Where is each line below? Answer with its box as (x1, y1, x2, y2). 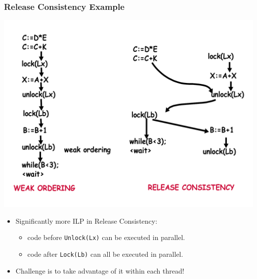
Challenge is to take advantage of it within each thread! (15, 265, 184, 276)
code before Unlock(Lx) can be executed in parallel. (27, 232, 185, 242)
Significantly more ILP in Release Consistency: (15, 215, 158, 226)
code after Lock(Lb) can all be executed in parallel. (27, 249, 183, 259)
